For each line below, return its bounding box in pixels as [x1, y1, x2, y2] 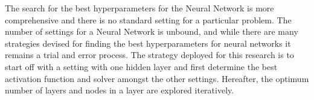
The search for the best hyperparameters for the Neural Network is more [5, 2, 274, 14]
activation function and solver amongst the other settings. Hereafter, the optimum [5, 72, 309, 84]
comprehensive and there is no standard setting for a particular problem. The [5, 13, 292, 26]
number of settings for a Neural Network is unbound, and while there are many [5, 25, 298, 38]
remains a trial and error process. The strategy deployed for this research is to [5, 49, 294, 61]
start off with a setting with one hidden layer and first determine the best [5, 60, 278, 72]
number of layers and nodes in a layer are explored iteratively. [5, 84, 234, 96]
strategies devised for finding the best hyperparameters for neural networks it [5, 37, 291, 49]
